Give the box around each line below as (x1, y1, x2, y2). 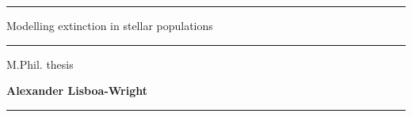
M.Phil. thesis (6, 55, 74, 72)
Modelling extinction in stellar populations (6, 17, 213, 33)
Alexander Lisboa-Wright (6, 82, 147, 99)
